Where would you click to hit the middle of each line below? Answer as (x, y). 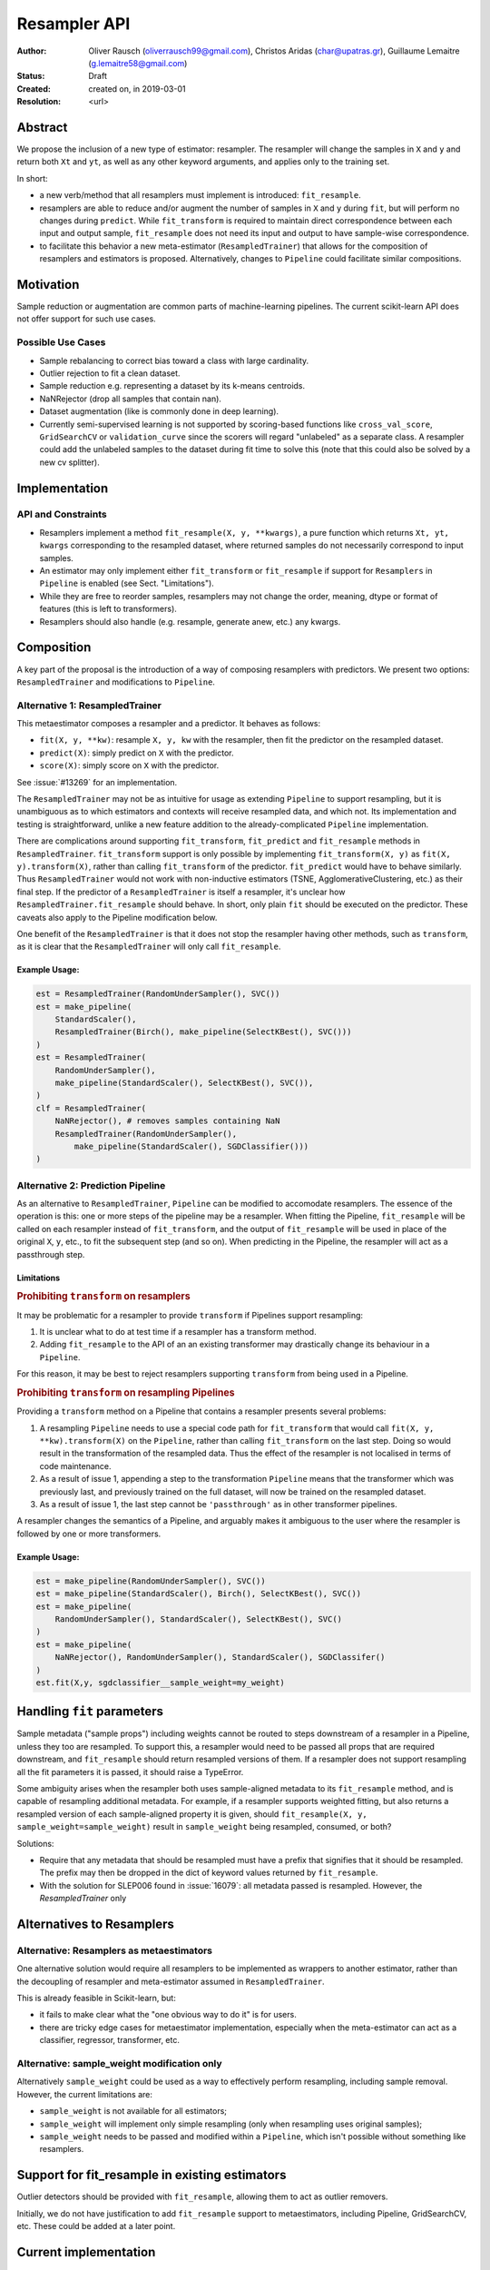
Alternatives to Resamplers (95, 1924)
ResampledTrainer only (83, 1899)
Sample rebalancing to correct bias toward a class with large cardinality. (174, 360)
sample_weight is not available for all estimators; (133, 2111)
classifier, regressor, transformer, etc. (110, 2040)
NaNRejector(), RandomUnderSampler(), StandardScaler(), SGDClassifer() (220, 1658)
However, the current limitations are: (85, 2094)
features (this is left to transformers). (108, 609)
